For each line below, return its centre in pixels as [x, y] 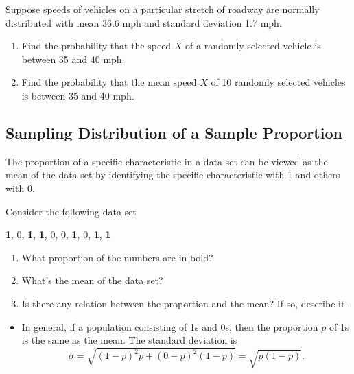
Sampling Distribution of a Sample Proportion [174, 132]
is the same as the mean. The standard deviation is [129, 340]
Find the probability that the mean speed [109, 82]
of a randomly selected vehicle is [253, 46]
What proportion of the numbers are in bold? [117, 257]
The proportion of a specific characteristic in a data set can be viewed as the [167, 161]
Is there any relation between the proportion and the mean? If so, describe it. [185, 303]
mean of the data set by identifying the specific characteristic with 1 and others [173, 175]
